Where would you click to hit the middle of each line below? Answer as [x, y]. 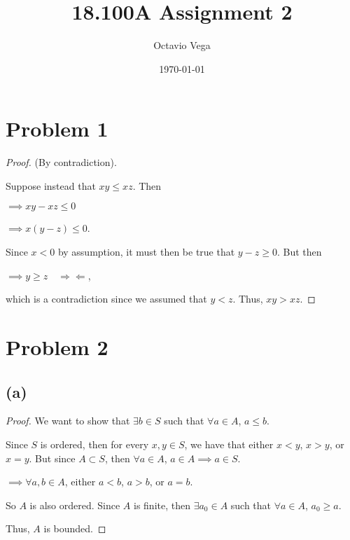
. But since [52, 458]
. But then [300, 252]
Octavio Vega [182, 45]
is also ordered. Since [75, 505]
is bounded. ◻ [75, 528]
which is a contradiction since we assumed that [106, 299]
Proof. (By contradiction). [61, 162]
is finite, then [162, 505]
